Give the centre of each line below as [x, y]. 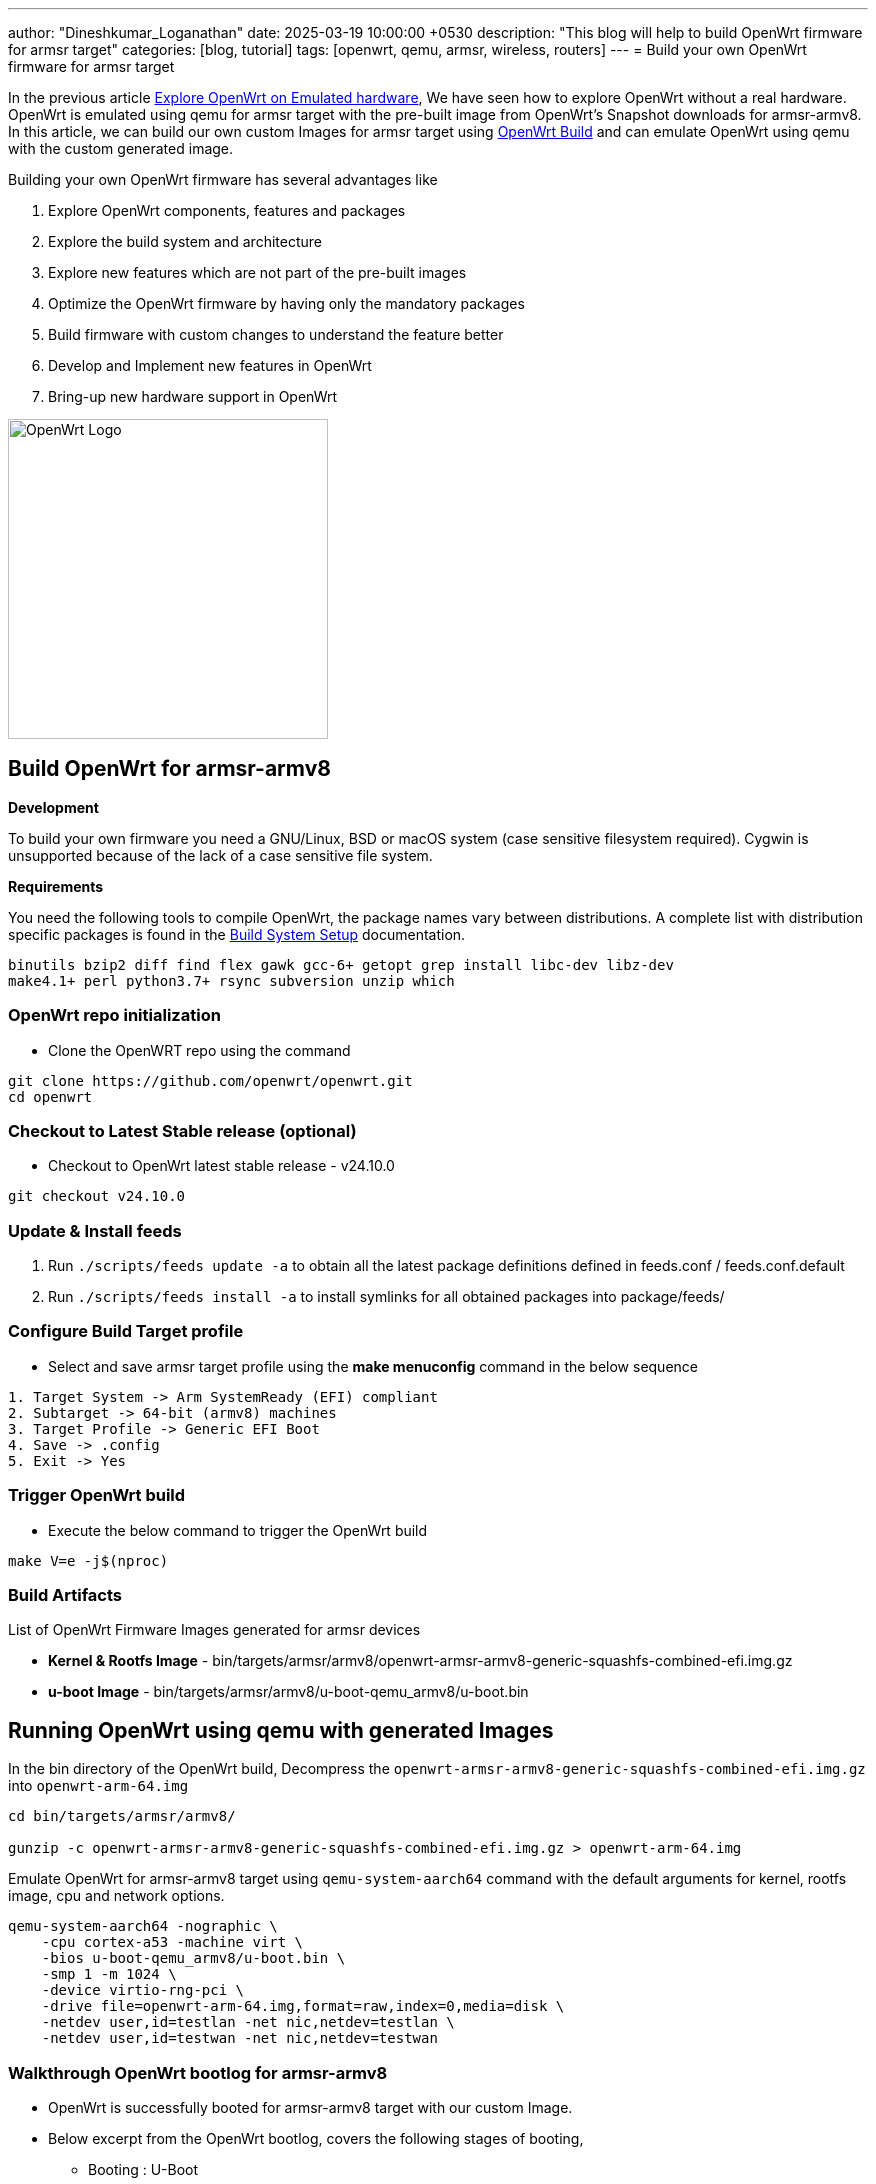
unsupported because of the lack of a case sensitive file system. [220, 855]
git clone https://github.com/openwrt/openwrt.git [210, 1080]
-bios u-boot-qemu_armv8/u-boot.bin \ [193, 1958]
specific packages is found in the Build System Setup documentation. [237, 934]
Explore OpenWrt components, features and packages [227, 210]
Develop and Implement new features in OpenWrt [210, 365]
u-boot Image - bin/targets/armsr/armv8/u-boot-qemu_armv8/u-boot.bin [288, 1692]
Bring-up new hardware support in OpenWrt [193, 396]
